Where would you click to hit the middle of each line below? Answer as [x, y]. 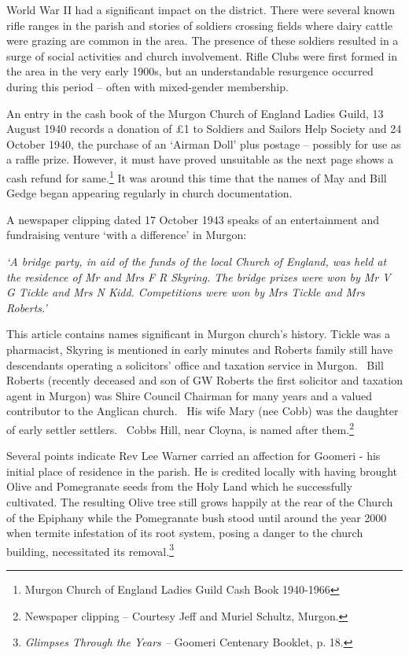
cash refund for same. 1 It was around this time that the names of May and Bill [197, 176]
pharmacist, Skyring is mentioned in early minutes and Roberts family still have [200, 349]
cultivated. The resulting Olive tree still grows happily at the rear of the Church [200, 501]
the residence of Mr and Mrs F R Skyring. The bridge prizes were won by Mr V [199, 276]
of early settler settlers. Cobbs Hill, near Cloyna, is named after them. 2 [180, 428]
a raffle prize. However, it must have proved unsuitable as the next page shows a [200, 159]
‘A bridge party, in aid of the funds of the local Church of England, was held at [197, 261]
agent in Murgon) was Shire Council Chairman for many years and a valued [190, 395]
